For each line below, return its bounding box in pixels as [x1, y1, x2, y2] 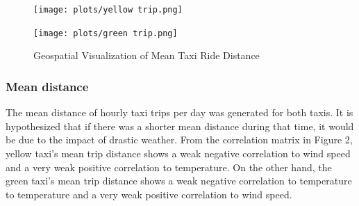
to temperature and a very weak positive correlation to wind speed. [6, 187, 292, 201]
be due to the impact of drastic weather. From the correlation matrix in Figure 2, [6, 132, 353, 147]
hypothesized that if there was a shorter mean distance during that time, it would [6, 118, 354, 133]
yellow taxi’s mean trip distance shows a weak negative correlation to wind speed [6, 145, 351, 160]
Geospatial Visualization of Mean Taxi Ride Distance [33, 48, 260, 63]
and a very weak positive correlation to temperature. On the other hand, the [6, 159, 332, 174]
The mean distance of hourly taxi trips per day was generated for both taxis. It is [6, 105, 353, 120]
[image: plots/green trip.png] [33, 28, 178, 38]
